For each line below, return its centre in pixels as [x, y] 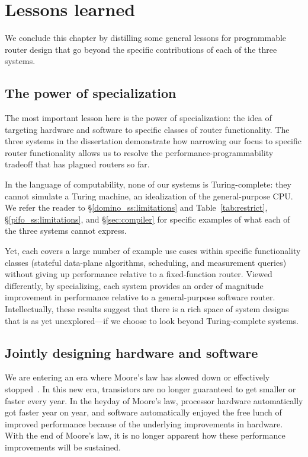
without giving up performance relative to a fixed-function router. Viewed [139, 274]
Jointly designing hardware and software [131, 352]
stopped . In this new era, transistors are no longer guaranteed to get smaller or [150, 389]
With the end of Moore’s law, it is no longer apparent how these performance [145, 435]
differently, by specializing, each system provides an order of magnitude [134, 285]
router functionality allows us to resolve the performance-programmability [139, 152]
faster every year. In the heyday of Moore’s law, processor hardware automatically [154, 400]
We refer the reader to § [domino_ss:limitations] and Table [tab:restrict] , [136, 207]
